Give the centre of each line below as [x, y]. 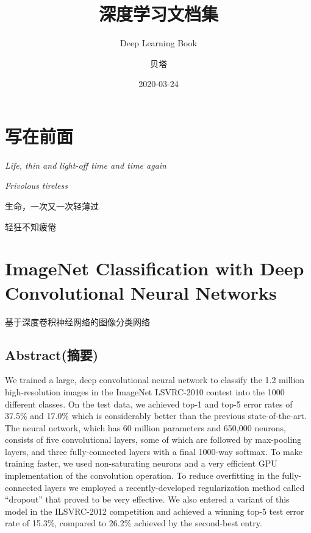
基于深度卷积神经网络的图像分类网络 [77, 321]
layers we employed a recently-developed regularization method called [175, 487]
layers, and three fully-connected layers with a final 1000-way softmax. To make [154, 451]
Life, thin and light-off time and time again [86, 165]
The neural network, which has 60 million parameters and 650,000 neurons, [145, 427]
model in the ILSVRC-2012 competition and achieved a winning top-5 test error [155, 511]
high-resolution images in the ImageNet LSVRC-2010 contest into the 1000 [145, 391]
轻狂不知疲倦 [30, 226]
